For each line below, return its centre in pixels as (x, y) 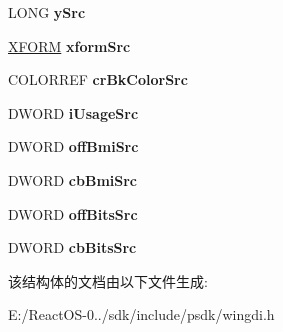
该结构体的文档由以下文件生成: (108, 280)
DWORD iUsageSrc (73, 112)
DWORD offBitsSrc (73, 213)
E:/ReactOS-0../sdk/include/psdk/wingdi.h (141, 314)
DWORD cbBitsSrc (72, 247)
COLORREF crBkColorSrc (98, 79)
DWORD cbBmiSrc (73, 179)
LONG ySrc (47, 12)
